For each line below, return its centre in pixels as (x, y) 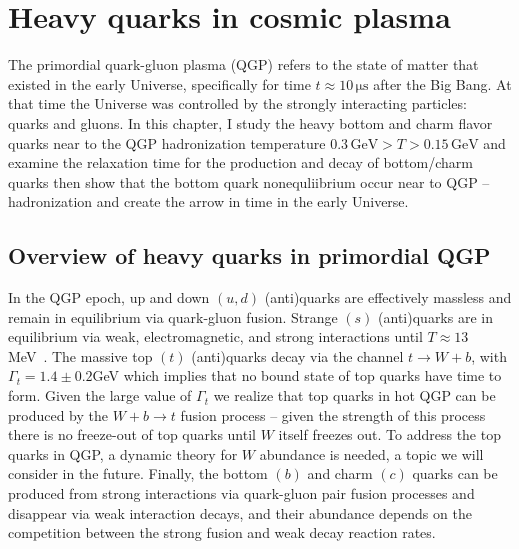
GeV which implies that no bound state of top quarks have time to (297, 375)
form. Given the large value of (100, 395)
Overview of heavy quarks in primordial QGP (249, 255)
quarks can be (455, 473)
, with (489, 355)
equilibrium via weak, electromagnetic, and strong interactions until (215, 336)
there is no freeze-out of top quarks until (132, 434)
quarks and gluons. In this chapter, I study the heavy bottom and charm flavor (250, 122)
